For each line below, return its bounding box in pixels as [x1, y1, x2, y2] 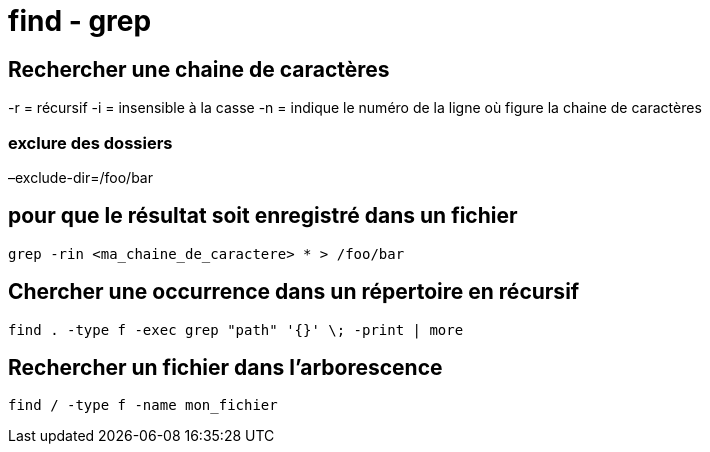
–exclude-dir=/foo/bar [8, 168, 154, 186]
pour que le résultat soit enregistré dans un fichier [8, 203, 518, 229]
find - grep [8, 4, 152, 38]
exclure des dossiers [8, 132, 173, 153]
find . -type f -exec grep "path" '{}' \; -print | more [8, 321, 464, 338]
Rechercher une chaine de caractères [8, 56, 390, 82]
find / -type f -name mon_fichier [8, 397, 278, 414]
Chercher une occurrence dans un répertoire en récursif [8, 279, 580, 305]
